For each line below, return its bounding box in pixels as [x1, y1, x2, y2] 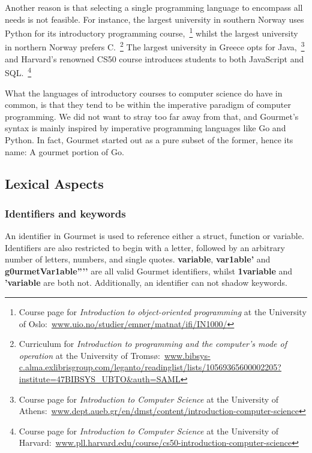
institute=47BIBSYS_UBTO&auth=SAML [19, 373, 181, 385]
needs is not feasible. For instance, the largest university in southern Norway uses [5, 13, 304, 25]
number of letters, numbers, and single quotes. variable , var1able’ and [5, 253, 271, 265]
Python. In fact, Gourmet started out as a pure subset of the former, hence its [5, 133, 293, 146]
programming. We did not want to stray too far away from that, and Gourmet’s [5, 110, 299, 122]
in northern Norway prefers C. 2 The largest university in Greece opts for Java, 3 [5, 39, 305, 53]
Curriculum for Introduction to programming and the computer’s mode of [19, 337, 287, 350]
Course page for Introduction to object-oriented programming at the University [19, 306, 307, 318]
